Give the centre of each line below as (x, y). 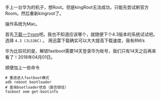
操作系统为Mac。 (23, 24)
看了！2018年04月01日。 (30, 57)
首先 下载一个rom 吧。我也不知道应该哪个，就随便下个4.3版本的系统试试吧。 (81, 34)
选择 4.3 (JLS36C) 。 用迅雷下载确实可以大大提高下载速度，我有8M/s (75, 40)
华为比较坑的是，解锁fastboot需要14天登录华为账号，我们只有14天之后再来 (81, 51)
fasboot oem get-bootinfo (32, 92)
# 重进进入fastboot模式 (27, 78)
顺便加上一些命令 (22, 67)
